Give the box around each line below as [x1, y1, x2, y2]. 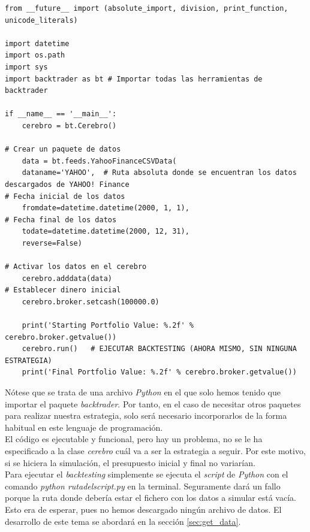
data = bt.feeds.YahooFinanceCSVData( [22, 156, 177, 165]
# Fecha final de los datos [5, 215, 117, 224]
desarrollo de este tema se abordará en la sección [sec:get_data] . [5, 515, 241, 527]
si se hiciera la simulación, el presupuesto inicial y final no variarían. [5, 456, 255, 468]
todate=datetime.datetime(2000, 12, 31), [22, 227, 189, 236]
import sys [5, 62, 48, 71]
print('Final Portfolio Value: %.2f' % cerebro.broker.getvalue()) [22, 368, 297, 377]
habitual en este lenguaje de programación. [5, 421, 163, 433]
